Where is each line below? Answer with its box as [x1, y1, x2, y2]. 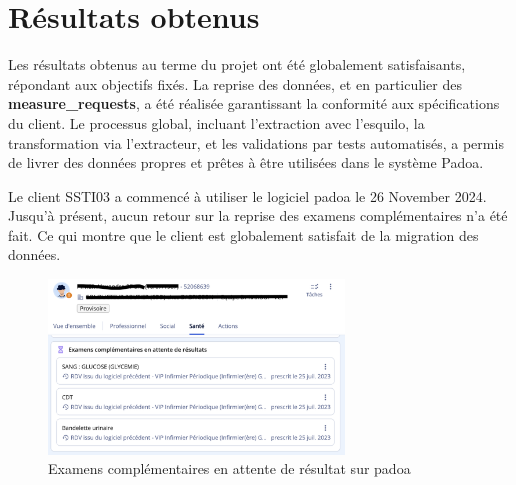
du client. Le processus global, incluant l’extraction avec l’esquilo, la [8, 112, 425, 133]
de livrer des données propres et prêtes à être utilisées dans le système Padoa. [8, 152, 484, 173]
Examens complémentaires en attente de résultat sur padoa [48, 458, 411, 479]
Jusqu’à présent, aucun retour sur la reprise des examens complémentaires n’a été [8, 205, 508, 226]
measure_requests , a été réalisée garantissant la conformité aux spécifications [8, 93, 500, 114]
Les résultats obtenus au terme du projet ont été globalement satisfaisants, [8, 54, 466, 75]
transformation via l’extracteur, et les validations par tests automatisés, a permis [8, 132, 504, 153]
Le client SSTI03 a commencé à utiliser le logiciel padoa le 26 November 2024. [8, 185, 487, 206]
